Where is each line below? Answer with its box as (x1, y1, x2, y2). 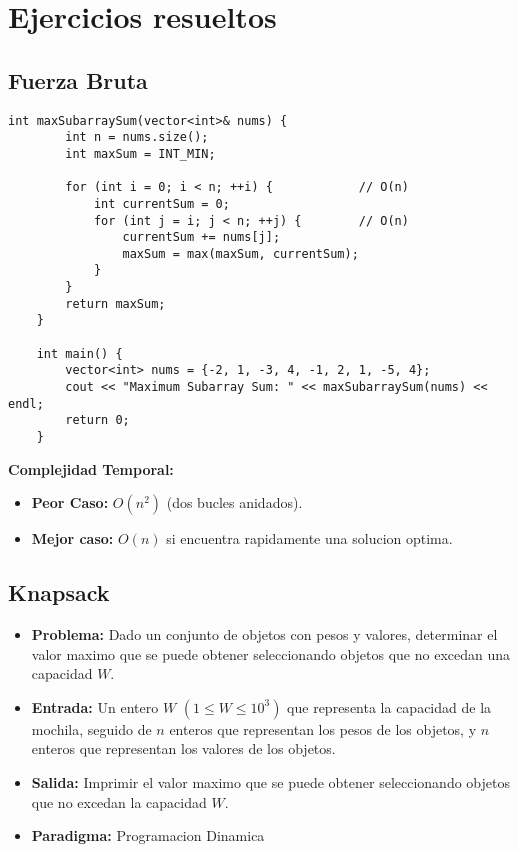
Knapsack (8, 577, 110, 608)
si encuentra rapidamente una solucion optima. (166, 528, 453, 549)
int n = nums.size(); (65, 130, 209, 145)
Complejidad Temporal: (8, 458, 174, 479)
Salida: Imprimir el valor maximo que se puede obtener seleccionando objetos (31, 772, 510, 793)
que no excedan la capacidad (31, 791, 207, 812)
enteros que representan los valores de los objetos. (31, 738, 336, 759)
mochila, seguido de (31, 718, 152, 739)
